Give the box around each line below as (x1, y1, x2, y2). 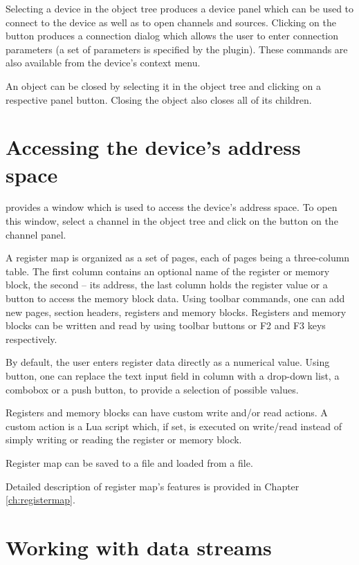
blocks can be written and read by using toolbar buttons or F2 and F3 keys (6, 318, 326, 333)
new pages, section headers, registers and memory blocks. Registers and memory (6, 304, 347, 319)
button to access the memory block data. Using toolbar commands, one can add (6, 291, 345, 306)
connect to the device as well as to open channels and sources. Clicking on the (6, 15, 336, 29)
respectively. (6, 331, 57, 346)
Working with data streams (6, 532, 272, 561)
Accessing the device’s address (6, 133, 301, 161)
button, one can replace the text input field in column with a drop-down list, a (6, 369, 340, 382)
